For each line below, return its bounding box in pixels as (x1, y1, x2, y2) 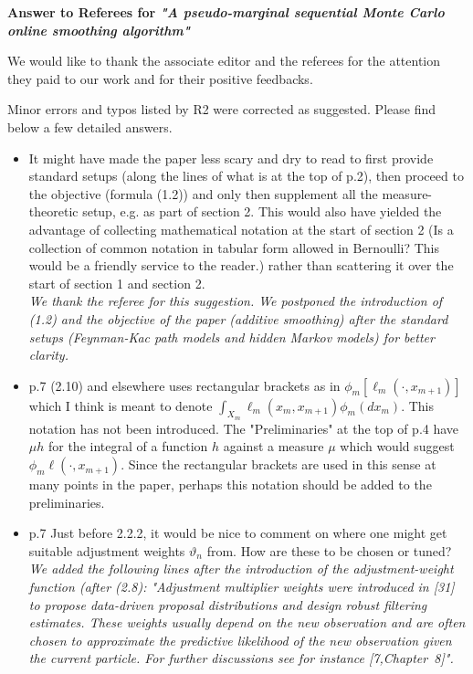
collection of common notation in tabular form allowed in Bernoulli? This (28, 237, 439, 257)
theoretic (28, 202, 79, 221)
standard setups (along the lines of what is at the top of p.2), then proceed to (28, 166, 464, 185)
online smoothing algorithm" (7, 20, 190, 39)
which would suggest (340, 437, 455, 456)
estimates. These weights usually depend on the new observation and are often (28, 613, 466, 632)
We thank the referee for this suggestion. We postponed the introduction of (28, 291, 443, 311)
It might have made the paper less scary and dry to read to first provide (28, 148, 434, 167)
